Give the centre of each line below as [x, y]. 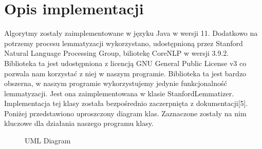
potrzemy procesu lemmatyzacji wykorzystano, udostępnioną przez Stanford [124, 43]
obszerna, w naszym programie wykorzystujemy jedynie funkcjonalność [116, 83]
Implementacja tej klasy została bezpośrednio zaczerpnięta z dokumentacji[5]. [126, 103]
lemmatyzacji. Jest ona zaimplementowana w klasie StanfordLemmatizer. [119, 93]
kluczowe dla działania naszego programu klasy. [79, 123]
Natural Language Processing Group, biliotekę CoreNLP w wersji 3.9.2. [117, 53]
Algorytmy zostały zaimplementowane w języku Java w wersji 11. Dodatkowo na [131, 33]
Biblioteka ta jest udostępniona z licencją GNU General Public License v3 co [125, 63]
